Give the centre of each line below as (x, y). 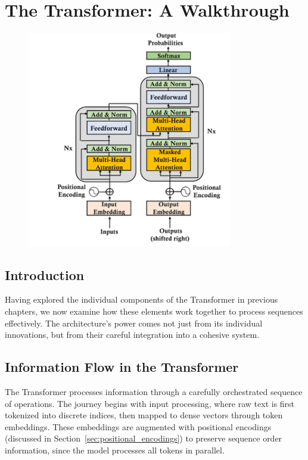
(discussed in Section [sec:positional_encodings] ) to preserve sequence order (144, 438)
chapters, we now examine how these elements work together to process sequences (154, 311)
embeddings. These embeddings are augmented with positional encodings (138, 426)
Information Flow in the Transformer (122, 367)
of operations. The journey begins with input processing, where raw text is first (150, 403)
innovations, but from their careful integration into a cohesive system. (132, 335)
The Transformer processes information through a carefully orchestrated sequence (154, 392)
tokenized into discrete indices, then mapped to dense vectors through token (144, 415)
